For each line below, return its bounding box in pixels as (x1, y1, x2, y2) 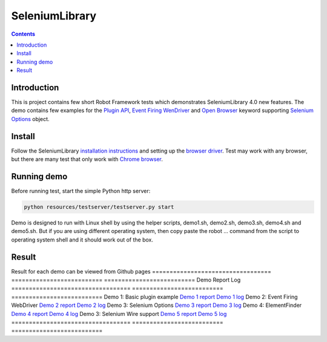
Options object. (11, 115, 50, 122)
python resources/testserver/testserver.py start (24, 203, 174, 210)
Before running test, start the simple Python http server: (11, 188, 151, 194)
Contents (11, 30, 36, 38)
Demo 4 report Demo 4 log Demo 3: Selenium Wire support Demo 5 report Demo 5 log (11, 310, 227, 317)
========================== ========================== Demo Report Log (11, 276, 241, 284)
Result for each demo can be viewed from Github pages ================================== (11, 268, 272, 275)
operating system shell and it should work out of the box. (11, 236, 154, 243)
